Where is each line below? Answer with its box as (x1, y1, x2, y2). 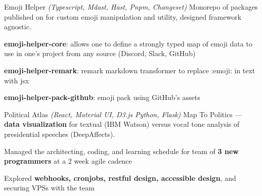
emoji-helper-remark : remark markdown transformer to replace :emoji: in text (4, 65, 255, 75)
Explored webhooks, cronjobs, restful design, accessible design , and (4, 172, 236, 183)
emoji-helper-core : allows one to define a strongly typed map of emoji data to (4, 38, 252, 48)
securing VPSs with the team (4, 182, 95, 193)
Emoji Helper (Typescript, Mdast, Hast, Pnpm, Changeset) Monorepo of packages (4, 2, 258, 12)
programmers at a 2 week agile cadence (4, 156, 132, 166)
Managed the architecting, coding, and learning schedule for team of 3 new (4, 145, 239, 156)
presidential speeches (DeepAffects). (4, 128, 115, 139)
